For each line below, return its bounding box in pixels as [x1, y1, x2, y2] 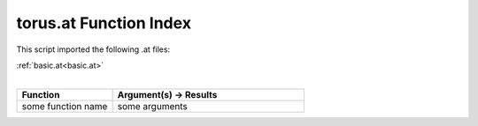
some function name [21, 100, 108, 112]
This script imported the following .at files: [16, 44, 171, 55]
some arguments [117, 100, 188, 112]
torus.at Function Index [16, 13, 192, 33]
